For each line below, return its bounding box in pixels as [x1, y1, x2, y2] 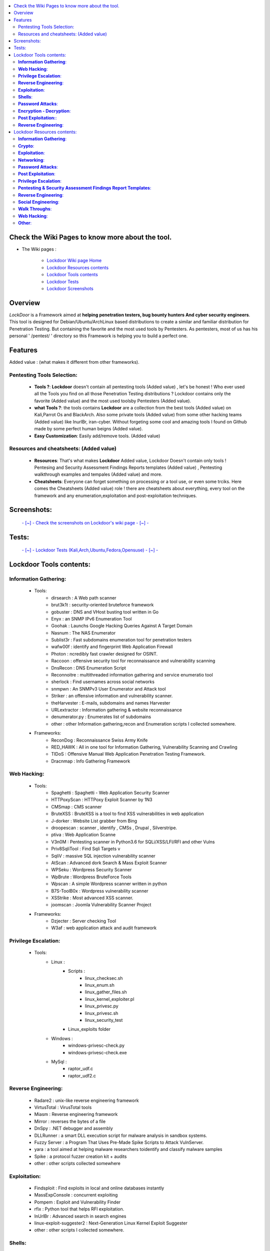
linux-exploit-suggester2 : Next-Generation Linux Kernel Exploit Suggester [34, 1220, 187, 1226]
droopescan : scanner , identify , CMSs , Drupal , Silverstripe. [51, 825, 177, 831]
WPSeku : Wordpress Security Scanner [51, 867, 132, 873]
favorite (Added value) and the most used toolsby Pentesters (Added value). [34, 398, 191, 404]
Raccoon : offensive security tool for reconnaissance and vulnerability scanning [51, 658, 215, 664]
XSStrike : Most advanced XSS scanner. [51, 895, 133, 901]
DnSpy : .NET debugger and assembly [34, 1125, 113, 1131]
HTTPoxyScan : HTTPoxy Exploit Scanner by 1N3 [51, 797, 152, 803]
